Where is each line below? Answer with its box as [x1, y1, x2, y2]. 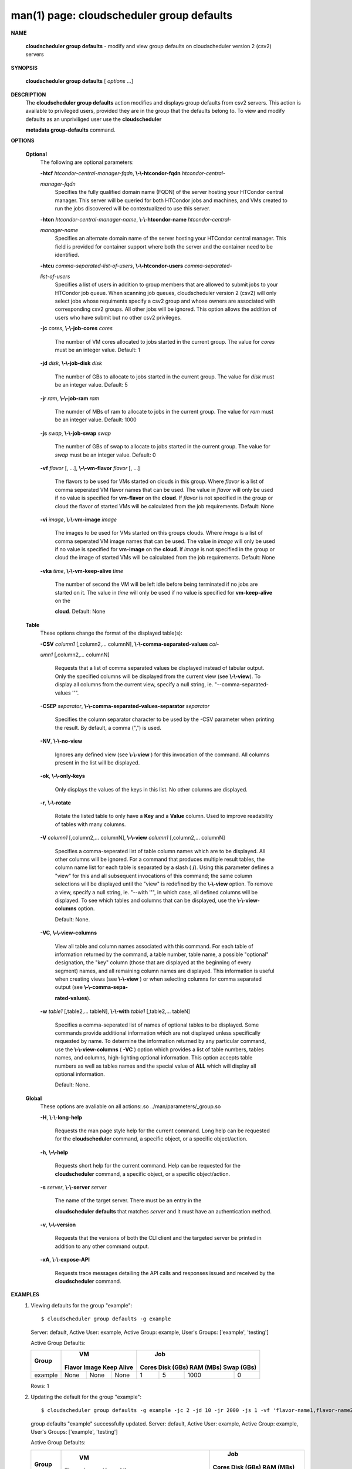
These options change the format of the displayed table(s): [40, 629, 183, 637]
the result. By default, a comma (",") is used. [55, 724, 161, 731]
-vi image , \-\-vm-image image [40, 516, 117, 523]
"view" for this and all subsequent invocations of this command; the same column [55, 872, 252, 879]
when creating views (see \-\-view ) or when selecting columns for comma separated [55, 975, 262, 982]
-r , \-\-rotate [40, 799, 72, 806]
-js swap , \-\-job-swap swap [40, 430, 111, 437]
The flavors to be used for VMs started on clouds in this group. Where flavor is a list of [55, 478, 264, 485]
